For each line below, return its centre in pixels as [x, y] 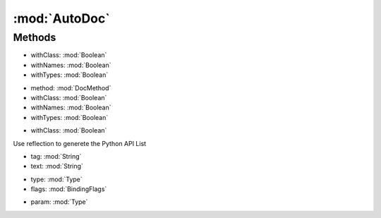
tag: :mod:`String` [56, 156]
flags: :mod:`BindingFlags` [69, 189]
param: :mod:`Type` [59, 202]
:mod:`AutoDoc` [61, 18]
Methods [35, 37]
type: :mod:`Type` [56, 179]
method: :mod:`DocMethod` [71, 87]
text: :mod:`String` [57, 166]
